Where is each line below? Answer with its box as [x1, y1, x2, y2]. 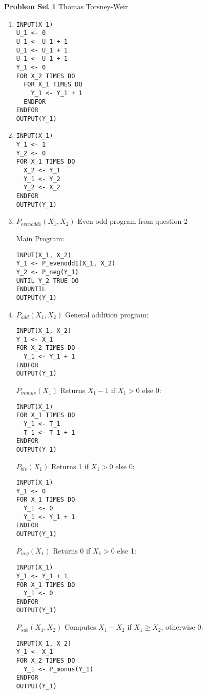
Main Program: [16, 233, 65, 243]
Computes [64, 621, 96, 632]
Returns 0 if [53, 545, 91, 556]
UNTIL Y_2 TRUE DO [16, 277, 79, 284]
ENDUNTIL [16, 286, 46, 293]
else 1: [117, 545, 136, 556]
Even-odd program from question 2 [77, 216, 188, 226]
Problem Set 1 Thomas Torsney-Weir [4, 1, 128, 11]
